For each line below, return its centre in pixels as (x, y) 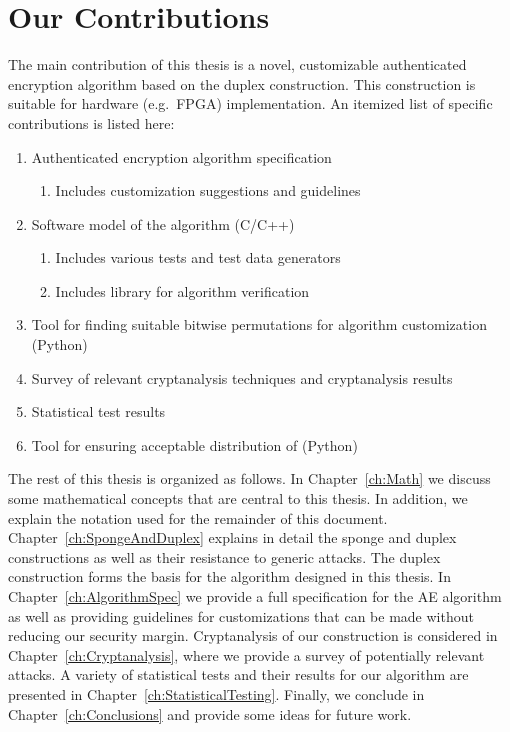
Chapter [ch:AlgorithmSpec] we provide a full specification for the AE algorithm (255, 596)
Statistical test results (98, 411)
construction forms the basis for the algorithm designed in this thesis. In (229, 576)
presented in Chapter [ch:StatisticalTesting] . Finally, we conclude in (216, 693)
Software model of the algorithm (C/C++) (163, 223)
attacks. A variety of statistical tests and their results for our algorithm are (238, 674)
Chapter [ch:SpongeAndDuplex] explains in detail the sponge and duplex (232, 537)
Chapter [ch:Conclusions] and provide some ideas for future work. (210, 713)
